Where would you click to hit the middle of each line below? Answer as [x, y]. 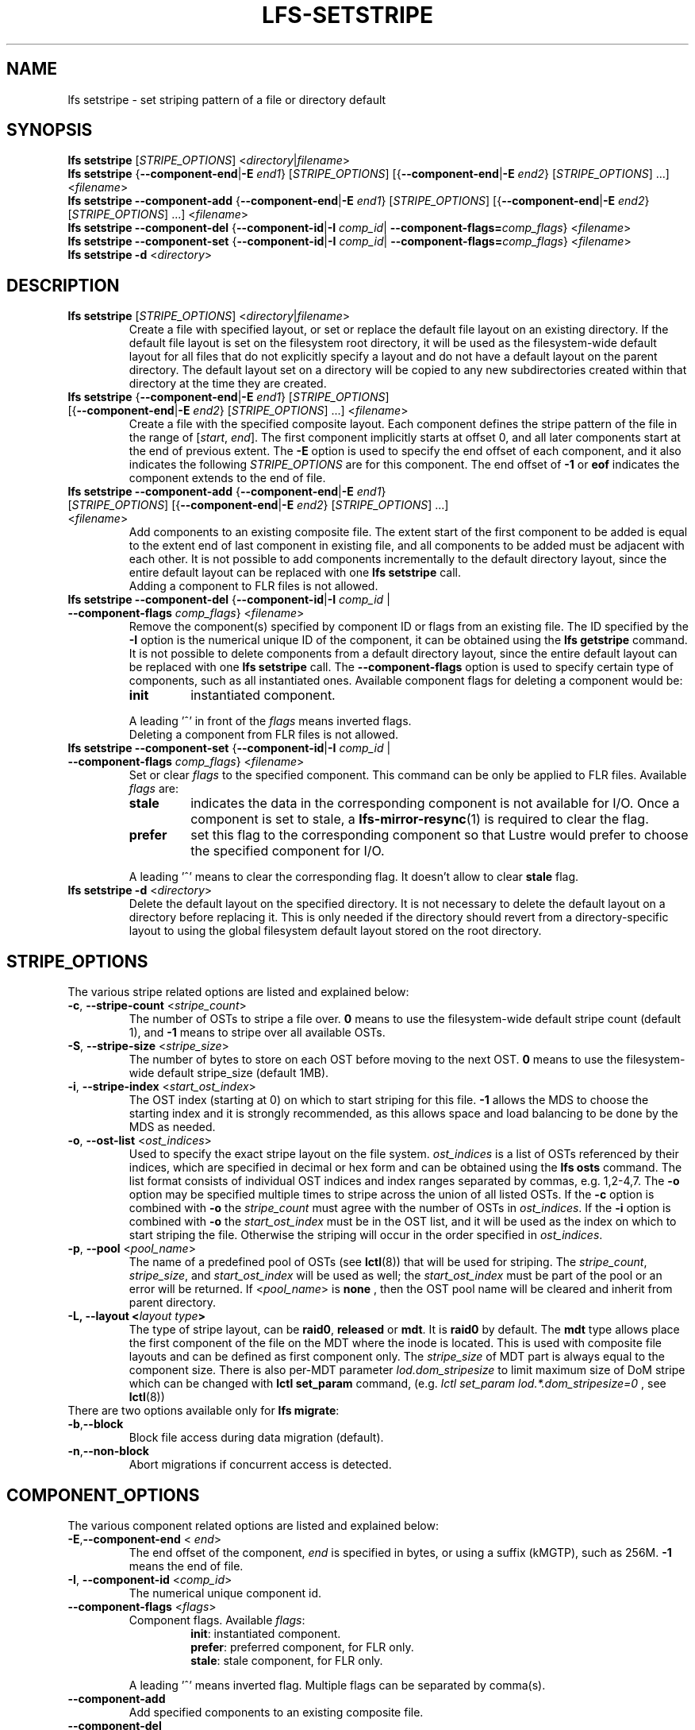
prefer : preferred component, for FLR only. [302, 1647]
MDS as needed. [172, 1127]
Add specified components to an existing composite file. [276, 1712]
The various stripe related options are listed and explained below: [238, 992]
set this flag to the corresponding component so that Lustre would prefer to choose [440, 835]
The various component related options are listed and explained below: [253, 1525]
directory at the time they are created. [228, 384]
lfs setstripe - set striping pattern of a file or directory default [227, 99]
